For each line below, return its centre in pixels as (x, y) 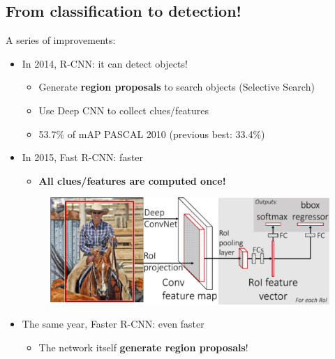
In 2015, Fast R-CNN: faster (83, 157)
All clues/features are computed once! (132, 180)
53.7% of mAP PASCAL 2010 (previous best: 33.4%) (152, 133)
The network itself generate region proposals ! (143, 347)
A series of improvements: (61, 40)
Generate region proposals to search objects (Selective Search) (177, 87)
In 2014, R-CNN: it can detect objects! (105, 63)
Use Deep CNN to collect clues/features (124, 110)
